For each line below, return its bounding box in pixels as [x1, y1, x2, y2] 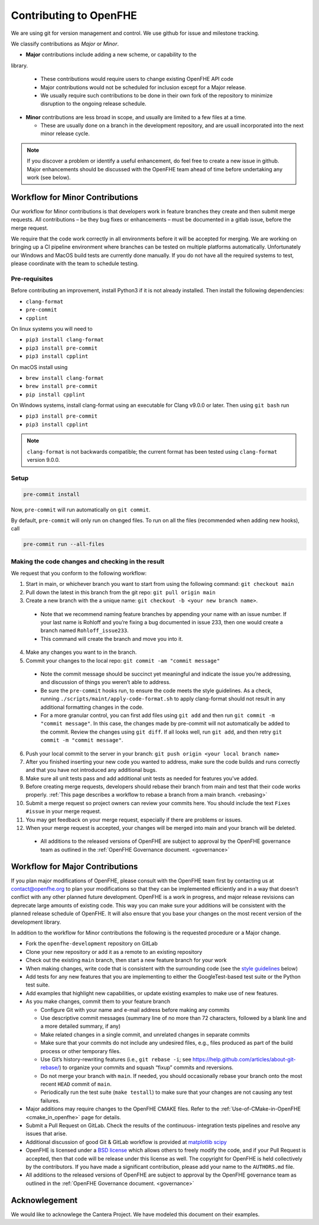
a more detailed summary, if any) [40, 1022, 121, 1030]
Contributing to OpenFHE [11, 9, 137, 22]
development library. [11, 918, 61, 926]
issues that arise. [25, 1130, 67, 1137]
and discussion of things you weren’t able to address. [40, 679, 171, 686]
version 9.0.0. [27, 457, 60, 464]
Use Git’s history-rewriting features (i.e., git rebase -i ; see [40, 1055, 191, 1063]
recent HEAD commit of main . [40, 1081, 112, 1088]
